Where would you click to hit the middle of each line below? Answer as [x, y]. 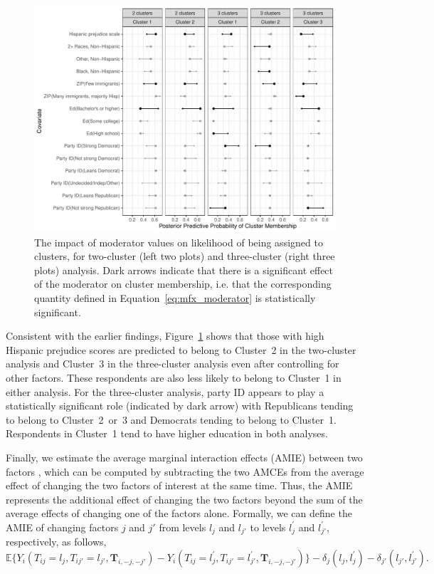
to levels [268, 527]
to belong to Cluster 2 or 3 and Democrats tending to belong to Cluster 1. [171, 419]
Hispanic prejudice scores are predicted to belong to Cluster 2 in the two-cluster [181, 349]
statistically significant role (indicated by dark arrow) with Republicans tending [180, 406]
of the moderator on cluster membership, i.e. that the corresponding [183, 284]
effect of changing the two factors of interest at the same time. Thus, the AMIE [179, 485]
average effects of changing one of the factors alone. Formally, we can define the [179, 513]
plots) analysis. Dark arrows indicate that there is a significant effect [184, 270]
